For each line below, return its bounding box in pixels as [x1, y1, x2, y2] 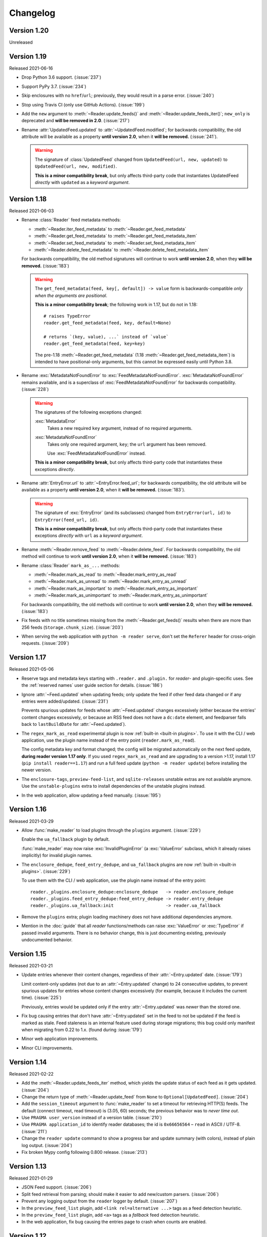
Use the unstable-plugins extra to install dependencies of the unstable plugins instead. [21, 783, 206, 789]
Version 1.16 [9, 805, 47, 813]
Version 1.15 [9, 950, 47, 958]
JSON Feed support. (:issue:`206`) [21, 1184, 91, 1190]
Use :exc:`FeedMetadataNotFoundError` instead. [47, 450, 146, 456]
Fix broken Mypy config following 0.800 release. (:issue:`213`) [21, 1149, 148, 1155]
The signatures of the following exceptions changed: [35, 409, 142, 415]
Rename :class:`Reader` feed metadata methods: [21, 217, 121, 223]
